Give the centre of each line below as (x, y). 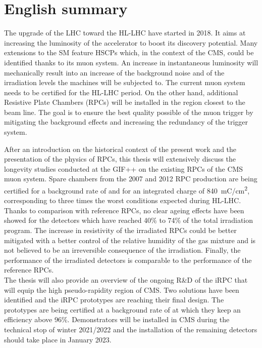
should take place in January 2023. (58, 339)
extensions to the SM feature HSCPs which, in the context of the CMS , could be (129, 52)
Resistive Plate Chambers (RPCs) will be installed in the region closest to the (125, 102)
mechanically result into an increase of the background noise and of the (114, 72)
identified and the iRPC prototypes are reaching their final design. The (114, 300)
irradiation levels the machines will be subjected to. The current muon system (125, 82)
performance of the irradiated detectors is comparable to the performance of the (128, 260)
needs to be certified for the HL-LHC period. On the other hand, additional (121, 92)
